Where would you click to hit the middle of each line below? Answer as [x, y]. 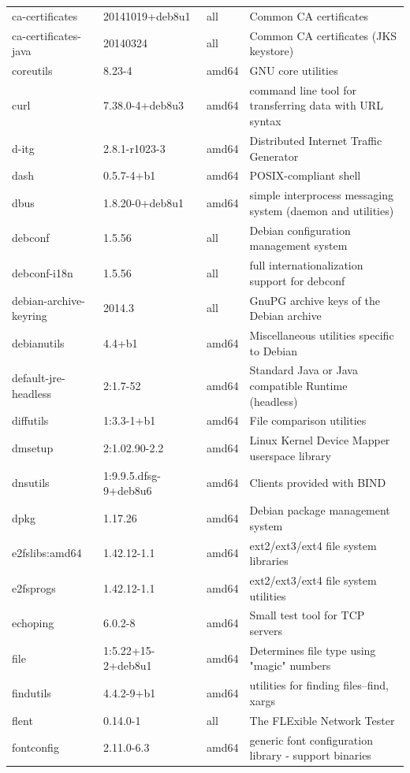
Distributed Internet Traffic [316, 140]
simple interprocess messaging [321, 195]
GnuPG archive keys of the [315, 300]
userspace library [290, 455]
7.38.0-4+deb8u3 [143, 105]
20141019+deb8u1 [147, 15]
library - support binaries [310, 755]
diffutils [30, 420]
